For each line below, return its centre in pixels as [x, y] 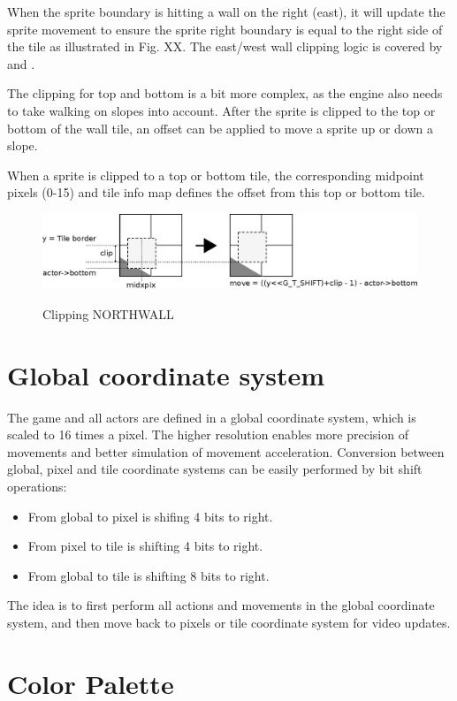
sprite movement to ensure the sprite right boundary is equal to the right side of [225, 29]
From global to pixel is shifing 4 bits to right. [150, 516]
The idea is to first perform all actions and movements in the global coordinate [221, 605]
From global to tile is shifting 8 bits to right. [149, 575]
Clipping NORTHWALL [108, 313]
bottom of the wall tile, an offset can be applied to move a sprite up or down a [221, 128]
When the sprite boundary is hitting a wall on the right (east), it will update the [226, 11]
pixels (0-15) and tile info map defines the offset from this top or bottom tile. [216, 192]
